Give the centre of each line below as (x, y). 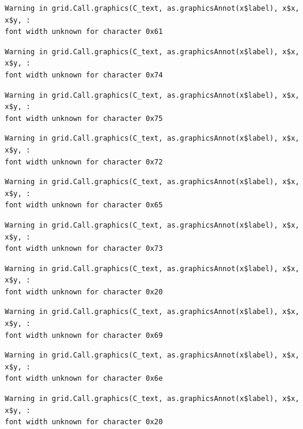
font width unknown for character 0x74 (84, 75)
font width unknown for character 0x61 (84, 32)
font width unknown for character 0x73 (84, 249)
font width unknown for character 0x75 (84, 118)
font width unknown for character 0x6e (84, 379)
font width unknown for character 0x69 (84, 335)
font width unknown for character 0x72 (84, 162)
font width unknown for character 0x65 (84, 205)
